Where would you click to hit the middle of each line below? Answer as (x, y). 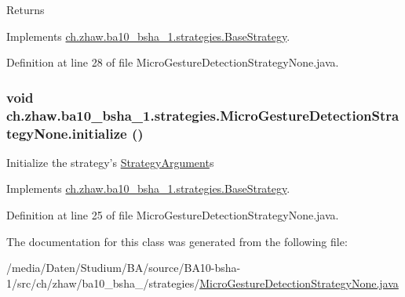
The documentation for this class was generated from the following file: (177, 241)
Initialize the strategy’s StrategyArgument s (110, 162)
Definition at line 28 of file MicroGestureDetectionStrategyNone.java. (173, 62)
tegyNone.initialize (67, 133)
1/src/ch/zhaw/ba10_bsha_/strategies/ (103, 283)
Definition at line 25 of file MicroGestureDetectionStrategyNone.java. (173, 215)
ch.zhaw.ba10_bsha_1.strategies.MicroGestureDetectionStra (203, 115)
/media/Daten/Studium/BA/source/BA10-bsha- (124, 268)
